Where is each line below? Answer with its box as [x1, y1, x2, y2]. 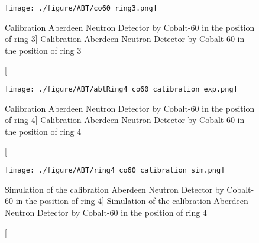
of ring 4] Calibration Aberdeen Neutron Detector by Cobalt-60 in [5, 114, 245, 126]
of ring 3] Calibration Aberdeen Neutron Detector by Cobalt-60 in [5, 33, 245, 45]
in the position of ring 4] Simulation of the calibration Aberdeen [15, 195, 248, 207]
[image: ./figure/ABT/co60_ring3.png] [5, 4, 157, 12]
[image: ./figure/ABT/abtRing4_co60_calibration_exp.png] [5, 85, 238, 94]
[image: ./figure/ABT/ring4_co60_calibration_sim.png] [5, 166, 225, 175]
